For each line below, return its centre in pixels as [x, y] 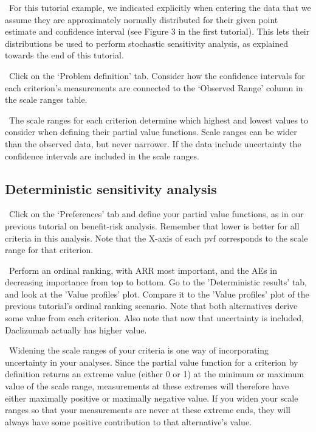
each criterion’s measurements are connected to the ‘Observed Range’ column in [154, 87]
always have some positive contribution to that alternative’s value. [128, 421]
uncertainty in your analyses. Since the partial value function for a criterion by [152, 362]
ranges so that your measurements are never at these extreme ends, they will [148, 410]
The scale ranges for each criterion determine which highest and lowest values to [159, 120]
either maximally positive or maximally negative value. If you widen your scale [152, 398]
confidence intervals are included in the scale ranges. [102, 155]
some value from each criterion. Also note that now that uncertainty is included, [154, 318]
